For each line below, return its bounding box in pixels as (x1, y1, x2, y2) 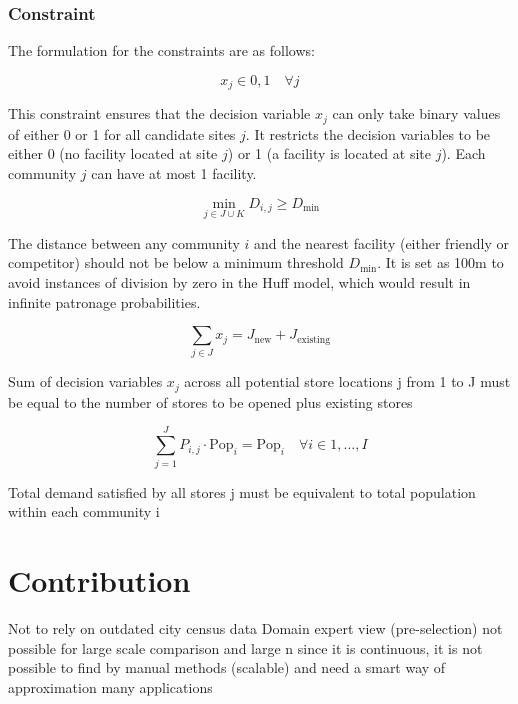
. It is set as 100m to (377, 252, 504, 273)
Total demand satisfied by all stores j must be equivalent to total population (8, 481, 476, 502)
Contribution (8, 559, 191, 600)
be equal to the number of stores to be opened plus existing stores (8, 391, 413, 412)
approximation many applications (8, 676, 213, 697)
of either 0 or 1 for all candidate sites (8, 123, 236, 144)
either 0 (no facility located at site (8, 143, 218, 164)
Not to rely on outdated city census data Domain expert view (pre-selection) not (8, 617, 503, 638)
